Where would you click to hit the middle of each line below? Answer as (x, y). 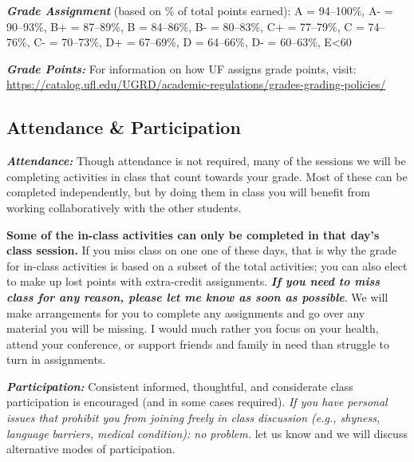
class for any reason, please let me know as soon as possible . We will (197, 296)
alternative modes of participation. (91, 449)
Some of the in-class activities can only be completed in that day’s (193, 234)
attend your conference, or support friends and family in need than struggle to (198, 344)
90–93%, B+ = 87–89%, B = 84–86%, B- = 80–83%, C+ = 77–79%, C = (185, 26)
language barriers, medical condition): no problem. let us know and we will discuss (207, 433)
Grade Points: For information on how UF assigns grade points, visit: (181, 68)
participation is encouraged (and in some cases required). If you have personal (197, 402)
